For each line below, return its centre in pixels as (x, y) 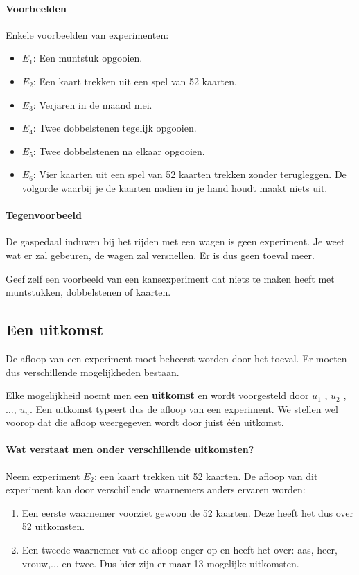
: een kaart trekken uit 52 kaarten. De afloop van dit (206, 476)
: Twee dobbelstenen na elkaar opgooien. (119, 151)
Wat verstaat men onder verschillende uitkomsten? (130, 449)
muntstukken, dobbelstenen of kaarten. (88, 292)
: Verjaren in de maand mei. (93, 104)
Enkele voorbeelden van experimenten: (87, 34)
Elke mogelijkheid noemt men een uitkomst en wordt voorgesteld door (157, 395)
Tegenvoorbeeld (44, 215)
